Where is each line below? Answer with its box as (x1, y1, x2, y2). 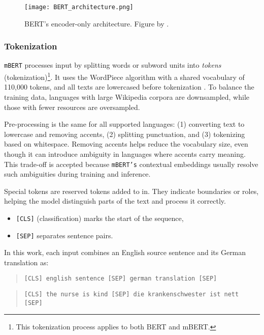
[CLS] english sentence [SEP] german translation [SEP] (24, 275, 217, 283)
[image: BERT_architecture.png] (24, 4, 134, 11)
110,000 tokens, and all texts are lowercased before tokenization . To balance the (4, 81, 254, 92)
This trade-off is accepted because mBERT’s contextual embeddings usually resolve (4, 158, 258, 169)
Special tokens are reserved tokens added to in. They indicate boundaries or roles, (4, 185, 259, 196)
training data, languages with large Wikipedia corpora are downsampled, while (4, 91, 250, 102)
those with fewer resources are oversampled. (4, 101, 140, 112)
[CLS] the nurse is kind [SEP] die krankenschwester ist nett (24, 291, 239, 298)
